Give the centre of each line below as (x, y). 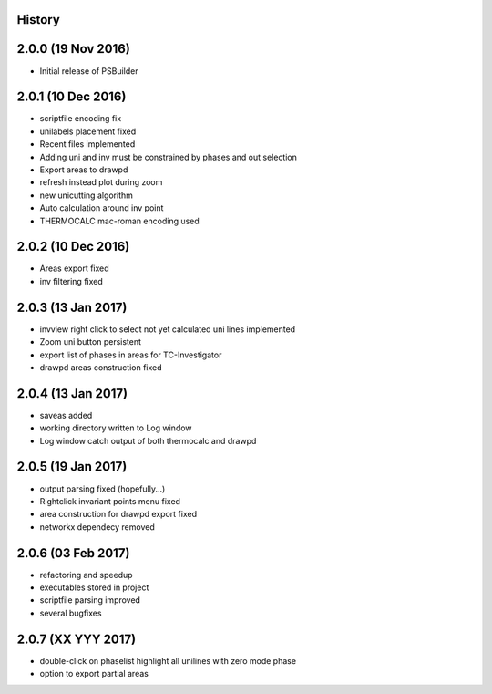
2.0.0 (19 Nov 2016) (74, 49)
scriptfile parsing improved (90, 600)
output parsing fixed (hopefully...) (102, 489)
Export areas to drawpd (84, 170)
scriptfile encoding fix (81, 119)
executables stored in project (94, 587)
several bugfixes (71, 613)
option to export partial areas (94, 674)
